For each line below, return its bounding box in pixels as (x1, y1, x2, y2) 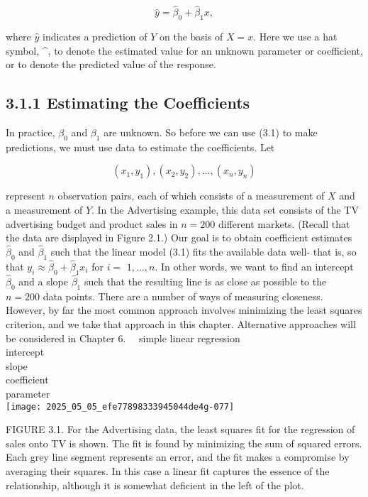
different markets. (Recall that (218, 216, 350, 231)
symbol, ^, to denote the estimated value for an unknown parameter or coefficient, (6, 43, 363, 58)
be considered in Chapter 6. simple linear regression (6, 330, 240, 345)
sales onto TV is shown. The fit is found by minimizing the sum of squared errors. (6, 435, 362, 450)
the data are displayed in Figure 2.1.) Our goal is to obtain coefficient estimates (6, 230, 352, 245)
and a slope (18, 274, 68, 289)
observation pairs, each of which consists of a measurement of (57, 188, 325, 203)
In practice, (6, 125, 55, 139)
